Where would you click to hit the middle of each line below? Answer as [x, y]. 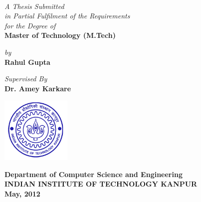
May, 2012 [22, 193]
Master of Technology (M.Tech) [60, 35]
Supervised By [26, 79]
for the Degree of [30, 25]
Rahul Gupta [27, 62]
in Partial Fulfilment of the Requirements [67, 16]
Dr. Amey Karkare [38, 88]
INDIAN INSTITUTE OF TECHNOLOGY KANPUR [101, 184]
